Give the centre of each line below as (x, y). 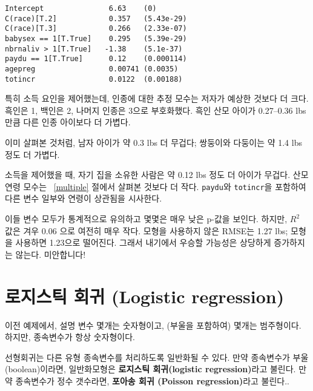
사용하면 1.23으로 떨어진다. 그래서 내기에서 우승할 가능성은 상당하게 (143, 242)
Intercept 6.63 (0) (81, 8)
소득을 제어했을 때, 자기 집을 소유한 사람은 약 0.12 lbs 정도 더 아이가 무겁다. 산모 (157, 175)
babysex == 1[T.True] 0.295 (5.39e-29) (96, 38)
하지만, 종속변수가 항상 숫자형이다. (70, 337)
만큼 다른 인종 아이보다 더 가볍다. (68, 122)
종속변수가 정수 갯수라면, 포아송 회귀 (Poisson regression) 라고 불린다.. (153, 380)
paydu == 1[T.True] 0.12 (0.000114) (96, 59)
